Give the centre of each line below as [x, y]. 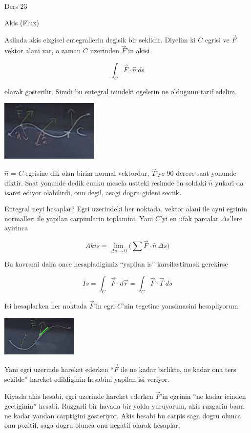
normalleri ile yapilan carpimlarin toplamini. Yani [79, 218]
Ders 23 [16, 6]
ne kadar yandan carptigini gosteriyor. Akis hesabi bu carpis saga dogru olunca [123, 415]
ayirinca [16, 228]
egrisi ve [217, 40]
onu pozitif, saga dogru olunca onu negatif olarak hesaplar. [92, 425]
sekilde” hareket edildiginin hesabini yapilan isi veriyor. [87, 379]
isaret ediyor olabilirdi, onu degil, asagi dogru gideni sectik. [93, 192]
